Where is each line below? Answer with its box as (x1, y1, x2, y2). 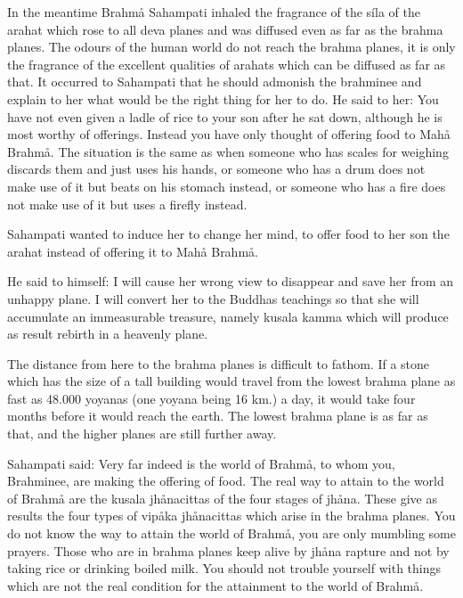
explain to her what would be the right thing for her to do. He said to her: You (7, 89, 439, 108)
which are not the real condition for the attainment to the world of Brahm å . (7, 576, 424, 594)
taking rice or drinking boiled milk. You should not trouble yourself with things (7, 559, 442, 578)
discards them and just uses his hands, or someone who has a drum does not (7, 160, 426, 178)
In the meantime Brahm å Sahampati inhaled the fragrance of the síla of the (7, 3, 420, 20)
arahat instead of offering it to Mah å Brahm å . (7, 242, 258, 260)
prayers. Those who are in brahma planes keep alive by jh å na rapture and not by (7, 541, 450, 560)
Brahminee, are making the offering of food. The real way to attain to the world (7, 471, 444, 490)
